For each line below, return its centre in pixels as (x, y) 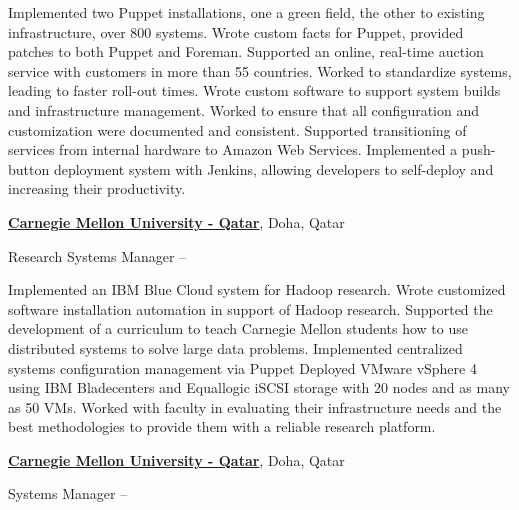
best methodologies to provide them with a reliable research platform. (222, 426)
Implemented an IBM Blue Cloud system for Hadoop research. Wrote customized (257, 289)
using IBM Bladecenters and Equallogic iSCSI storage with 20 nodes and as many (259, 387)
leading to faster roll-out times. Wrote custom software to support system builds (254, 90)
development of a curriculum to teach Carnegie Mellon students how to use (238, 328)
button (29, 168)
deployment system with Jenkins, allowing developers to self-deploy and (273, 168)
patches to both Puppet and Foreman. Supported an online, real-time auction (246, 51)
